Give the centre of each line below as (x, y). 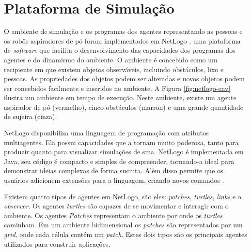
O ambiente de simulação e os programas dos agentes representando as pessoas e (123, 31)
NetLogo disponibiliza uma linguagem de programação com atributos (106, 133)
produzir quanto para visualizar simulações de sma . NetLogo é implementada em (124, 152)
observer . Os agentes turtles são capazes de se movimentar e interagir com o (116, 206)
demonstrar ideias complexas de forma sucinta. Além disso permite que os (114, 170)
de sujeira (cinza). (31, 116)
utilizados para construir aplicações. (57, 244)
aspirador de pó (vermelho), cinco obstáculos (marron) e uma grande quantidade (124, 107)
